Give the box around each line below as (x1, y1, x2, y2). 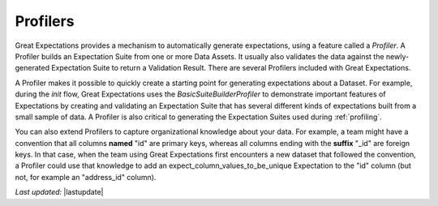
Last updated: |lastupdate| (15, 187, 104, 197)
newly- (385, 51, 410, 61)
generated (15, 63, 50, 73)
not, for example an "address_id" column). (15, 172, 157, 182)
